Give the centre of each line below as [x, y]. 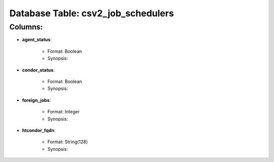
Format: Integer [63, 112]
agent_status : [37, 40]
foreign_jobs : [37, 100]
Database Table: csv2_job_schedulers [92, 13]
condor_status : [39, 70]
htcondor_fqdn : [39, 130]
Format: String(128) [68, 142]
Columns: [26, 27]
